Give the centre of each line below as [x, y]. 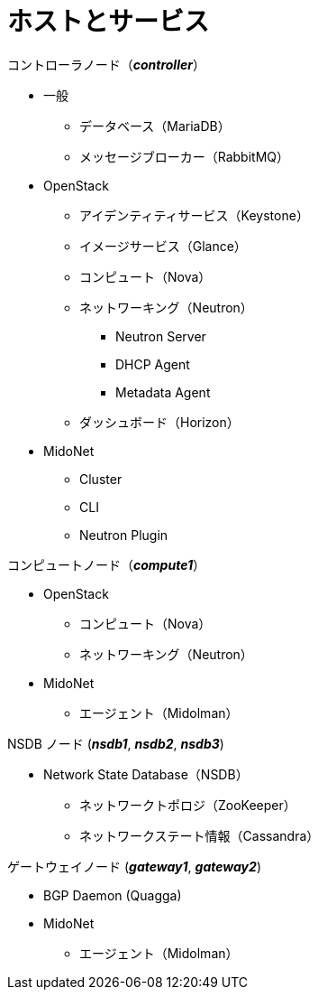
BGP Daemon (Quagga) [113, 895]
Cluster [101, 479]
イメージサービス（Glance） [163, 246]
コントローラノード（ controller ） [106, 64]
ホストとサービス [109, 22]
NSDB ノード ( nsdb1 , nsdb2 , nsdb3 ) [116, 743]
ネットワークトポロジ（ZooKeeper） [188, 805]
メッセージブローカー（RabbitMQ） [184, 156]
